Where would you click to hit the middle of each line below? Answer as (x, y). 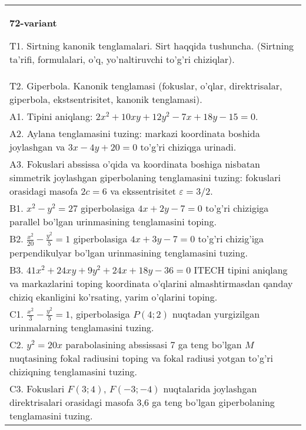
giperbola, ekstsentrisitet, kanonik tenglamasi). (106, 99)
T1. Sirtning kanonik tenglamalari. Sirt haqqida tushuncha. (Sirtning (152, 46)
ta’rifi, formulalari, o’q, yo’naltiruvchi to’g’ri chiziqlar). (122, 59)
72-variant (33, 23)
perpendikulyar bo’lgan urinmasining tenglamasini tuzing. (129, 252)
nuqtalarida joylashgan (210, 389)
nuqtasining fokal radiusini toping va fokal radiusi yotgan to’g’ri (142, 358)
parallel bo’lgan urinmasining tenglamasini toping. (113, 221)
